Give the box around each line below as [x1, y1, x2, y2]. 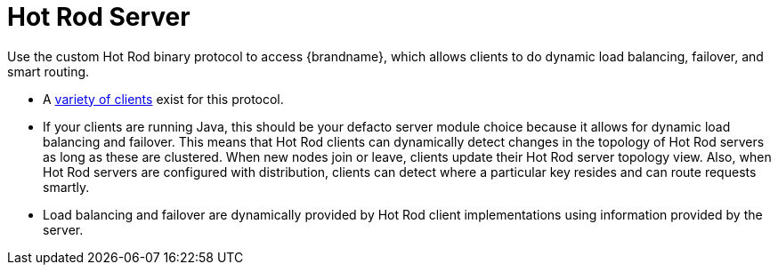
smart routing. [7, 63, 90, 79]
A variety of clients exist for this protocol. [43, 91, 284, 107]
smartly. [43, 179, 90, 195]
